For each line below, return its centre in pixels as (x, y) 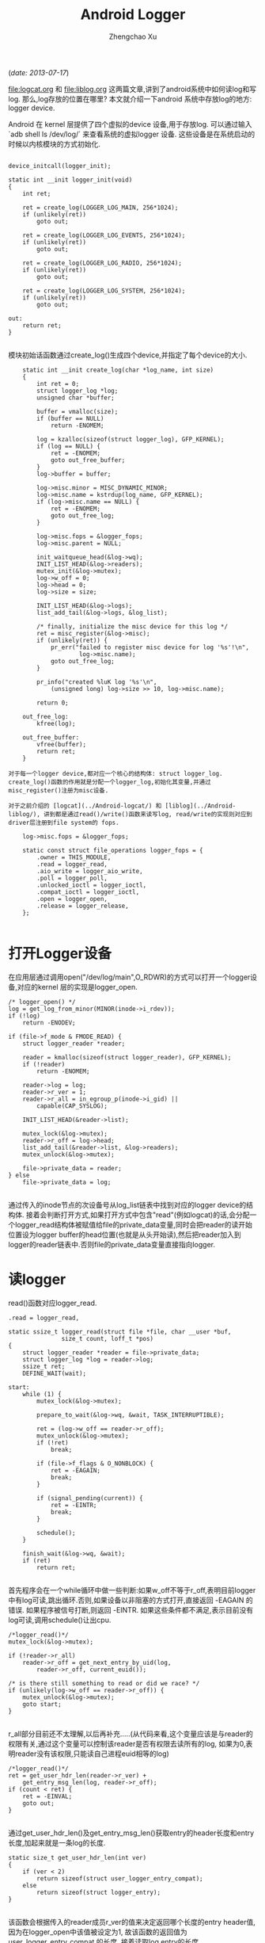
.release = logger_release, (83, 906)
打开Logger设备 (60, 954)
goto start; (42, 1704)
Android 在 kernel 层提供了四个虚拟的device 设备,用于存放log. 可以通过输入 (130, 124)
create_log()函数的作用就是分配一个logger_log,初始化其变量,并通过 (110, 782)
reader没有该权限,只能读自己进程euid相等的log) (92, 1754)
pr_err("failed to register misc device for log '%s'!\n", (150, 647)
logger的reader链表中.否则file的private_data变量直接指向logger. (112, 1244)
